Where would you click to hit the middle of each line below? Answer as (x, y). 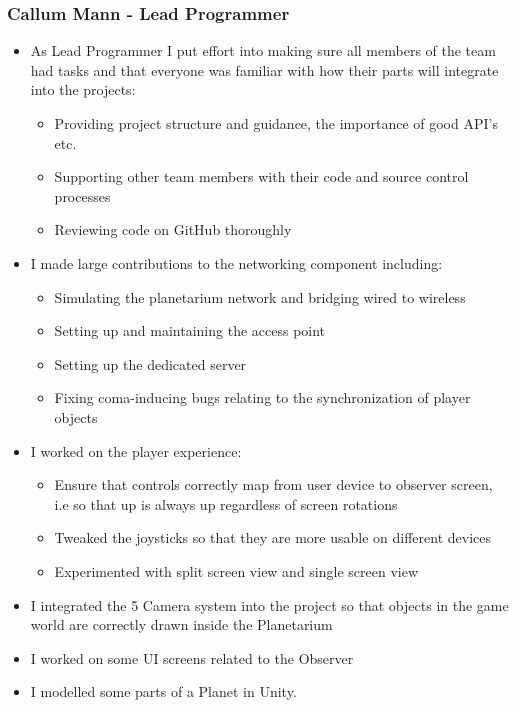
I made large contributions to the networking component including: (236, 262)
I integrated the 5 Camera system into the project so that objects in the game (269, 604)
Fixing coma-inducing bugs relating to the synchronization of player (262, 397)
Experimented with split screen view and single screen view (236, 570)
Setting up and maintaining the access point (190, 330)
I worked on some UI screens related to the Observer (192, 657)
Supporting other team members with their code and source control (261, 176)
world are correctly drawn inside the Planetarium (181, 624)
